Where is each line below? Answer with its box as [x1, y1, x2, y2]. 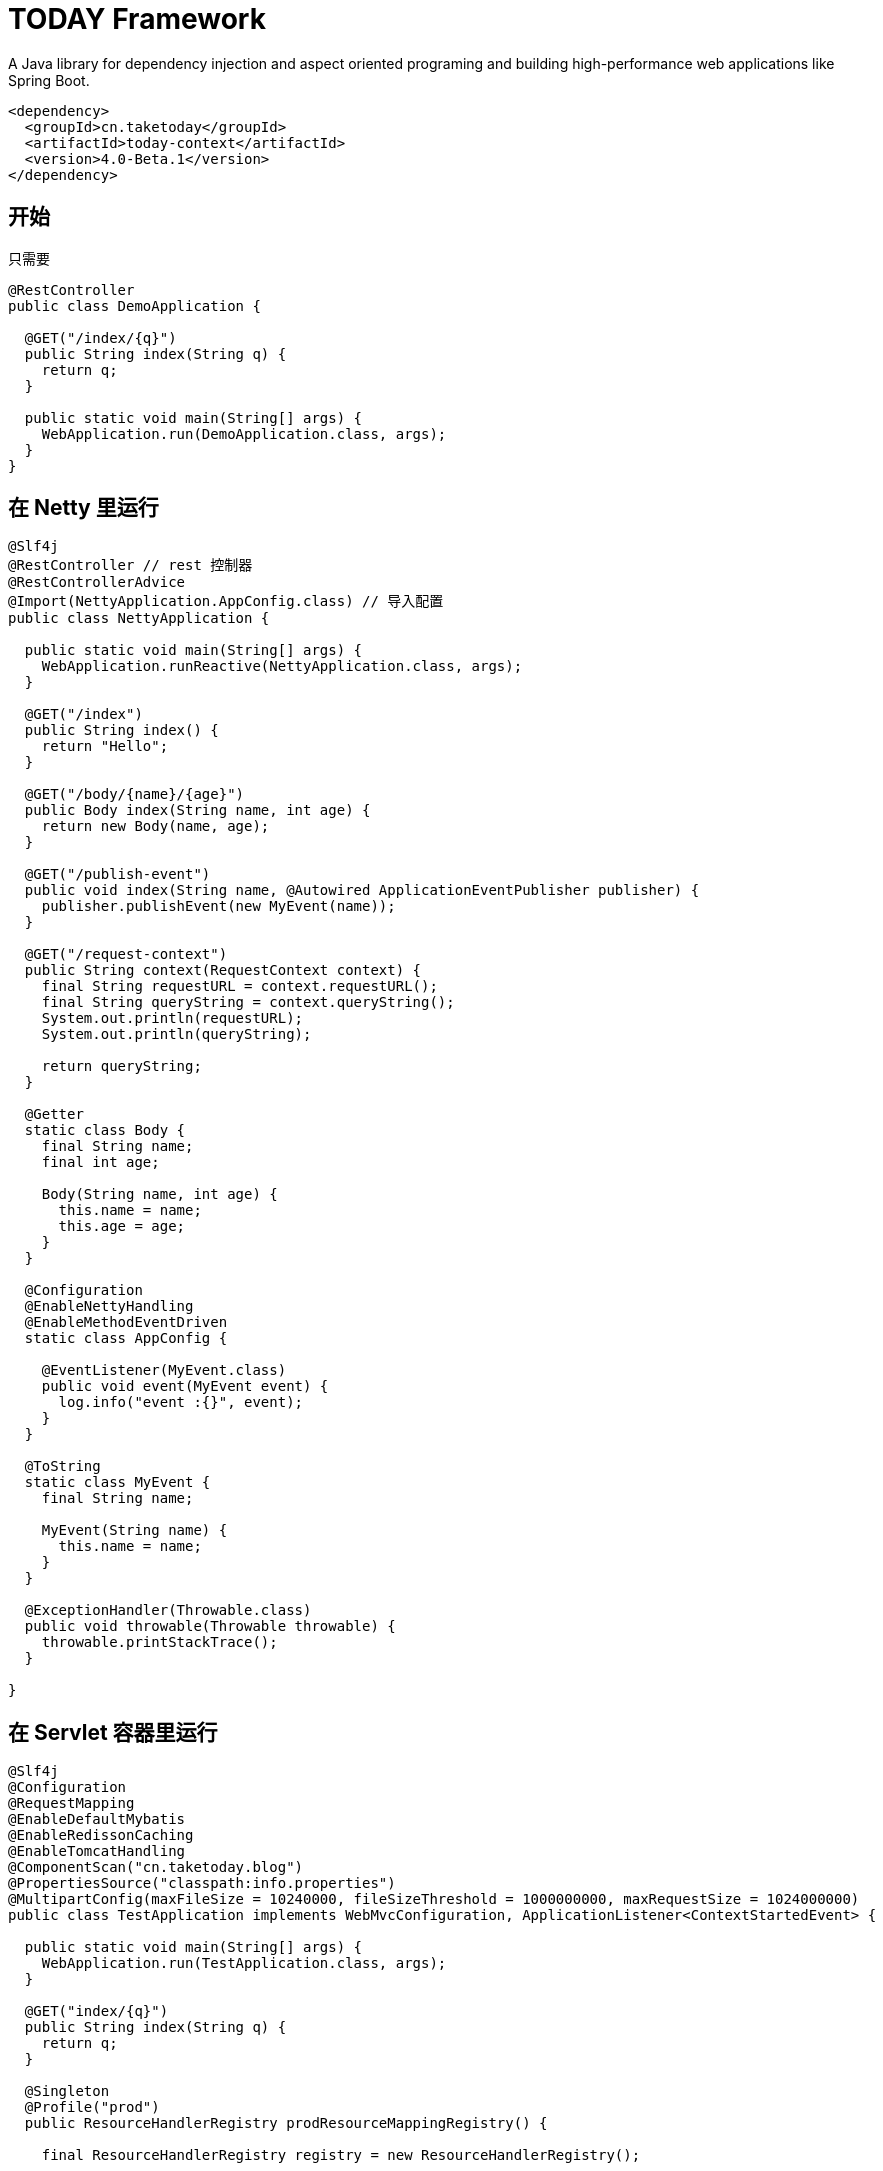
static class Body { [24, 1122, 186, 1139]
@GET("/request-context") [24, 946, 228, 963]
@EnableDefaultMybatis [8, 1811, 186, 1828]
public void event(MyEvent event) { [41, 1378, 329, 1395]
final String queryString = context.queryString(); [41, 994, 455, 1011]
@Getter [24, 1106, 84, 1123]
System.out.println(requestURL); [41, 1010, 304, 1027]
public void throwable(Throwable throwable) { [24, 1618, 396, 1635]
